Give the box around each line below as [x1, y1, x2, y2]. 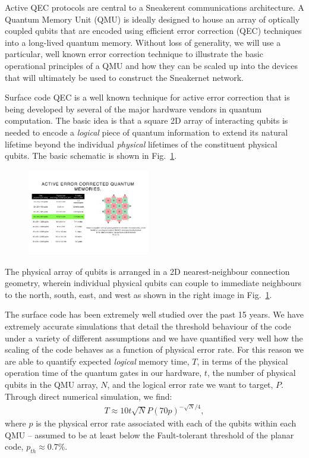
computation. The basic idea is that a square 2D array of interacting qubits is [5, 114, 288, 127]
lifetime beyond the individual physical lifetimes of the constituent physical [5, 137, 278, 150]
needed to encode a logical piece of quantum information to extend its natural [5, 126, 288, 138]
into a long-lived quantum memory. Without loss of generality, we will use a [5, 36, 281, 48]
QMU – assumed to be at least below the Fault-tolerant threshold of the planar [5, 428, 294, 441]
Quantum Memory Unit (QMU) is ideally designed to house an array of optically [5, 12, 300, 25]
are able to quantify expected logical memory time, [5, 355, 190, 367]
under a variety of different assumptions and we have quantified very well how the [5, 331, 303, 344]
